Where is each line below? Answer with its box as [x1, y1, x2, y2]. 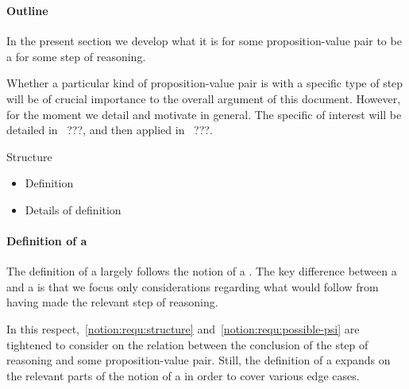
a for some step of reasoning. [6, 48, 146, 64]
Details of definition [25, 201, 122, 218]
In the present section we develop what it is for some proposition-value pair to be [6, 33, 402, 49]
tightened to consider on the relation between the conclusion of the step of [6, 336, 368, 352]
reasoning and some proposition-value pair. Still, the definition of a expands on [6, 352, 391, 368]
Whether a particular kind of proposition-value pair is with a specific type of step [6, 75, 403, 91]
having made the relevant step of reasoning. [6, 294, 218, 310]
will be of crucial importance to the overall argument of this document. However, [6, 90, 401, 106]
